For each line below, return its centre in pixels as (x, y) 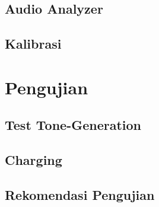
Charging (34, 160)
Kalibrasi (33, 44)
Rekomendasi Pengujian (80, 194)
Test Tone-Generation (73, 125)
